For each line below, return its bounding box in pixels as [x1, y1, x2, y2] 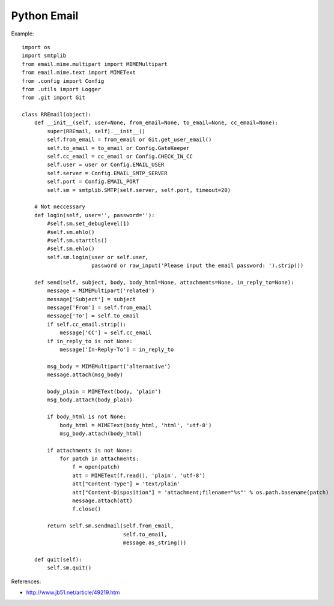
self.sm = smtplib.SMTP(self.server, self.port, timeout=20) [47, 187, 231, 193]
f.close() [72, 506, 102, 512]
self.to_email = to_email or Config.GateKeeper [47, 145, 190, 151]
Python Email [11, 9, 79, 22]
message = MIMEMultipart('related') [47, 287, 156, 294]
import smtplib [22, 52, 67, 59]
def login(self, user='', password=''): [34, 212, 156, 218]
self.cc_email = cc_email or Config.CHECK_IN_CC [47, 153, 193, 160]
